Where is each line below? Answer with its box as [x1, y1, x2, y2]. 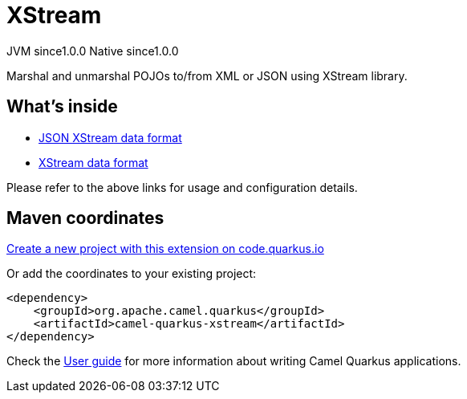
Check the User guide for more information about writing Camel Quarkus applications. [6, 354, 461, 368]
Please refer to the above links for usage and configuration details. [6, 180, 358, 194]
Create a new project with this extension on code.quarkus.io [6, 242, 324, 256]
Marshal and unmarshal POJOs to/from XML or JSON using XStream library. [6, 68, 408, 83]
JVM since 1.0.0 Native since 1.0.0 [6, 43, 179, 58]
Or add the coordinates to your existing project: [6, 267, 257, 281]
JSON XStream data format [39, 130, 182, 145]
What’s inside [6, 96, 118, 117]
